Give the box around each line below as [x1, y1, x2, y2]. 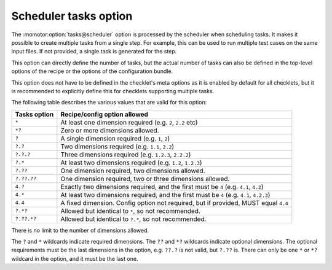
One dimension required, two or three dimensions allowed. [60, 174, 230, 183]
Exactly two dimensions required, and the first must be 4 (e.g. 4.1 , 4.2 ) [60, 182, 264, 191]
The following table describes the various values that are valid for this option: [11, 99, 207, 106]
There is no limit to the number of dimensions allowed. [11, 226, 149, 234]
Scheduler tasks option [11, 9, 133, 23]
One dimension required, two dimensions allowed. [60, 166, 205, 175]
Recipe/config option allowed [60, 110, 149, 118]
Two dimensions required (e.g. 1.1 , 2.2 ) [60, 142, 175, 150]
